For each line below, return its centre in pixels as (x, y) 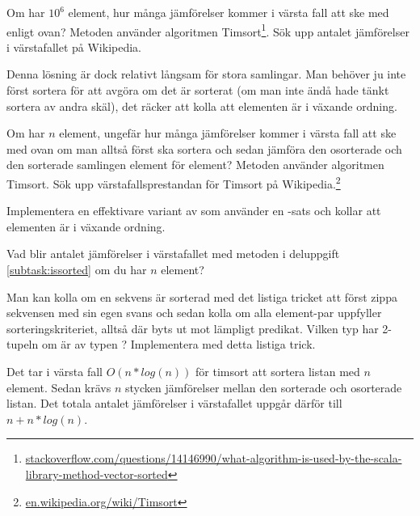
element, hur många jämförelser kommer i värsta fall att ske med (229, 12)
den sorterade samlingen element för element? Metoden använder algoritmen (195, 165)
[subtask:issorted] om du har (77, 270)
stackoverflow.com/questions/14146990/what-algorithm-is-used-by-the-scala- (214, 458)
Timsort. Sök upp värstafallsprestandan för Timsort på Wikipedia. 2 (174, 182)
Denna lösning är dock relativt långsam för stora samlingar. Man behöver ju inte (206, 74)
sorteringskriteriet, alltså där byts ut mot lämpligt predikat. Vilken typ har (193, 328)
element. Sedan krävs (59, 387)
